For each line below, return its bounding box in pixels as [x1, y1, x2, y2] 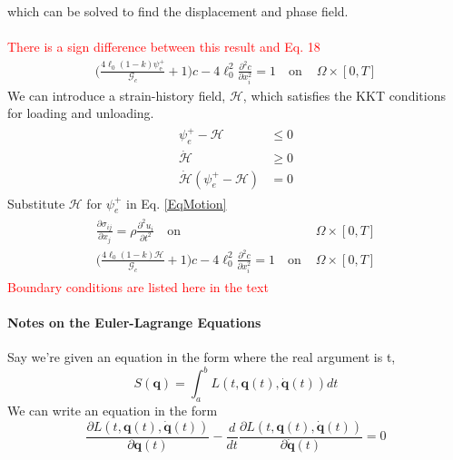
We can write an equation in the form [7, 401, 218, 420]
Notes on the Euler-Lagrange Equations [7, 313, 261, 332]
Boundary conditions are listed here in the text [7, 277, 269, 296]
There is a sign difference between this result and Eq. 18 [7, 37, 320, 56]
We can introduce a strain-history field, [7, 85, 226, 104]
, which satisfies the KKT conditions [242, 85, 446, 104]
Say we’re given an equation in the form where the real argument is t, [7, 347, 396, 367]
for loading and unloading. [7, 103, 154, 122]
